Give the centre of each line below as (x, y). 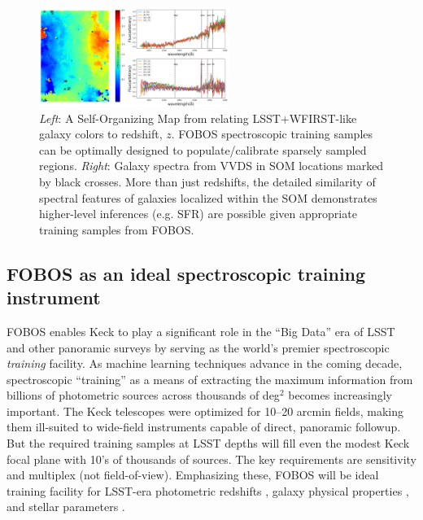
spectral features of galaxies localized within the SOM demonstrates (208, 197)
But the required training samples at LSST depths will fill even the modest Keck (208, 443)
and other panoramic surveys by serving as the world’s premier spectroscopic (198, 347)
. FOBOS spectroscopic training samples (272, 134)
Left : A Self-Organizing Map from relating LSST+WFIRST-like (198, 118)
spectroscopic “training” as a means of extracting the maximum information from (210, 379)
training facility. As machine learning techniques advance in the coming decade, (205, 363)
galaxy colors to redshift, (101, 134)
